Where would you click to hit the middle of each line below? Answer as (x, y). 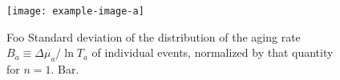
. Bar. (65, 69)
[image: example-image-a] (75, 11)
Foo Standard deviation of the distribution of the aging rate (154, 36)
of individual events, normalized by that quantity (212, 52)
